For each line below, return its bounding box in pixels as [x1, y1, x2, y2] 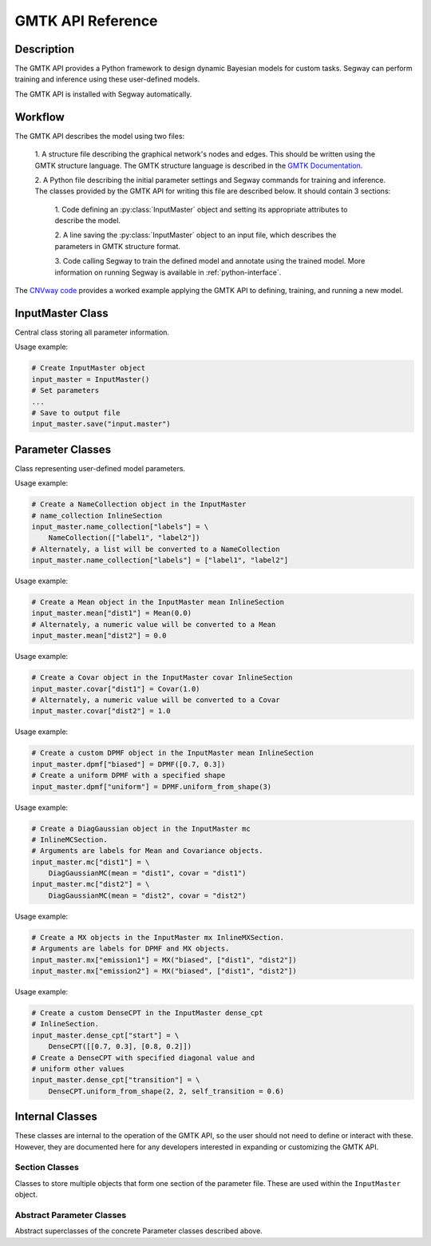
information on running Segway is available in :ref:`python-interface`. [54, 268, 282, 277]
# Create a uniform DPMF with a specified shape [31, 771, 226, 780]
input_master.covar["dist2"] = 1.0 [31, 707, 171, 716]
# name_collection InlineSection [31, 511, 163, 520]
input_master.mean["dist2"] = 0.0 [31, 631, 167, 641]
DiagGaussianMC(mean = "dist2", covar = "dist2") [48, 891, 247, 900]
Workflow [14, 110, 65, 124]
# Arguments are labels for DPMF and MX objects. [31, 944, 230, 954]
